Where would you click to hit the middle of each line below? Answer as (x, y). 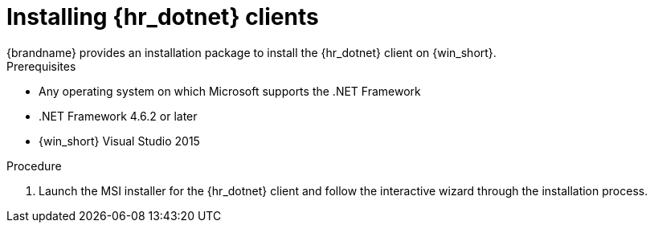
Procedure (34, 166)
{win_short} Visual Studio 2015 (119, 141)
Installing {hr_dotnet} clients (163, 17)
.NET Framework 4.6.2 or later (118, 116)
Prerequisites (41, 66)
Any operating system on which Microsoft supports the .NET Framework (230, 91)
